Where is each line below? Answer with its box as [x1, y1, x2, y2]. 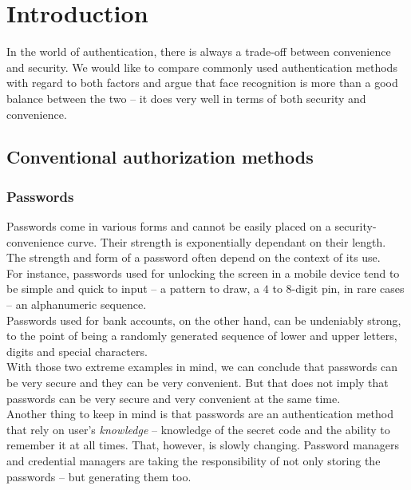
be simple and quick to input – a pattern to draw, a [6, 280, 260, 297]
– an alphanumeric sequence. [6, 296, 147, 313]
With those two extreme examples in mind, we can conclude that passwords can [6, 358, 398, 375]
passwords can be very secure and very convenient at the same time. [6, 389, 341, 406]
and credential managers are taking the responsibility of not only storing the [6, 452, 381, 468]
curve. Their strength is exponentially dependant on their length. [67, 233, 386, 250]
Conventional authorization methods [6, 144, 314, 169]
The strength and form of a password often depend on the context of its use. [6, 249, 381, 266]
